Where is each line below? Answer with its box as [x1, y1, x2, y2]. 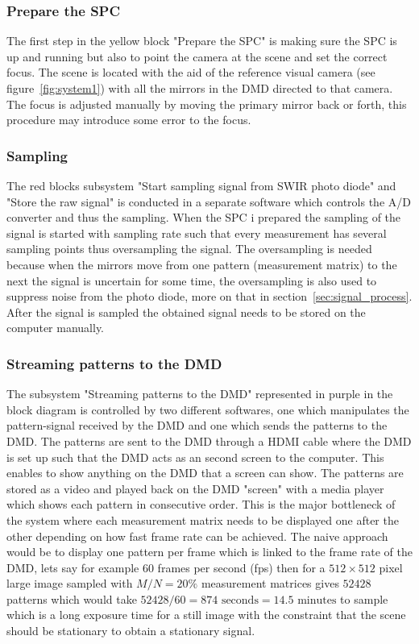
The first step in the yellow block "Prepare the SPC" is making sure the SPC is [6, 32, 397, 49]
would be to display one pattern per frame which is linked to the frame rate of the [6, 543, 413, 560]
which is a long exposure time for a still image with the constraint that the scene [6, 606, 406, 623]
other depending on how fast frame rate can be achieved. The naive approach [6, 527, 388, 544]
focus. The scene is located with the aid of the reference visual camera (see [6, 64, 375, 81]
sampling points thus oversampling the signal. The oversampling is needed [6, 240, 372, 257]
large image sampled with [6, 575, 133, 592]
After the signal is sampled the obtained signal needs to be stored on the [6, 303, 366, 320]
